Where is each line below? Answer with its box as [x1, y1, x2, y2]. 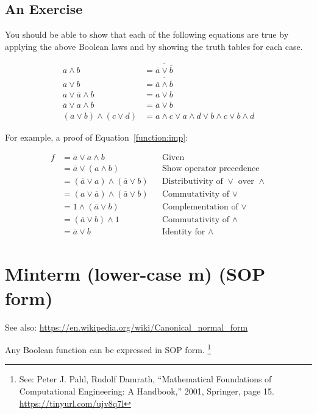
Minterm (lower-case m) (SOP [5, 261, 266, 286]
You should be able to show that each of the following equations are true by [5, 28, 289, 41]
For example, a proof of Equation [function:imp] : [5, 131, 188, 144]
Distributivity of [162, 177, 223, 186]
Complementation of [162, 203, 238, 212]
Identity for [162, 228, 205, 237]
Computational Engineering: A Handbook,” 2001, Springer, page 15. [19, 384, 274, 397]
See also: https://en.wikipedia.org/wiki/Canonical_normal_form [5, 320, 248, 333]
